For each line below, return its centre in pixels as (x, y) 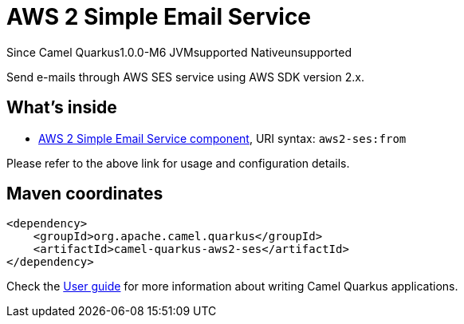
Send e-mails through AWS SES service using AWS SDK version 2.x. (185, 77)
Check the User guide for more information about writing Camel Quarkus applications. (232, 286)
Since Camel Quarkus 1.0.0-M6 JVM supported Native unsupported (179, 52)
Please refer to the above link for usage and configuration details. (178, 163)
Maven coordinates (85, 194)
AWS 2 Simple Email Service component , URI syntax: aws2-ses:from (222, 138)
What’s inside (62, 108)
